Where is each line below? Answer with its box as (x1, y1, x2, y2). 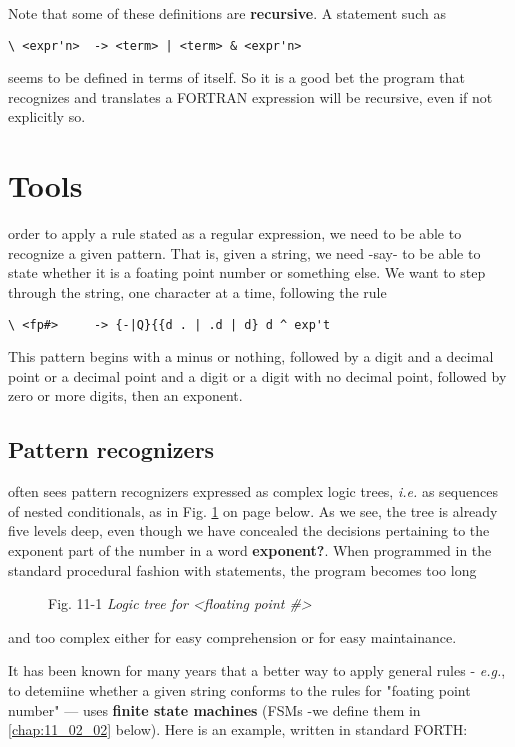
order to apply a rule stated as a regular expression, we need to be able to (8, 223, 462, 244)
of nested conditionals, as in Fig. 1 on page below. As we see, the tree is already (8, 500, 498, 521)
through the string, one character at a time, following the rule (8, 281, 387, 302)
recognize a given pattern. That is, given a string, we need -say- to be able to (8, 242, 481, 263)
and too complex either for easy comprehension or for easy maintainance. (8, 626, 457, 647)
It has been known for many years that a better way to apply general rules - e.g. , (8, 660, 506, 681)
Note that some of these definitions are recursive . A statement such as (8, 3, 446, 23)
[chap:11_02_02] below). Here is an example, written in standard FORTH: (8, 719, 468, 740)
